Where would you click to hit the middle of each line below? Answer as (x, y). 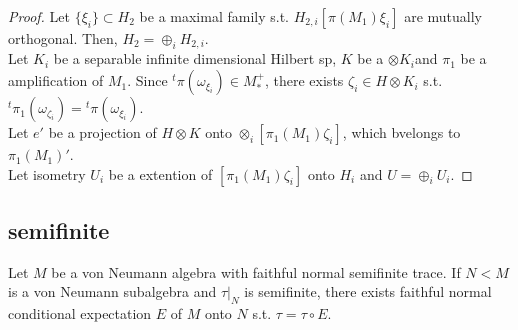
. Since (147, 80)
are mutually (443, 16)
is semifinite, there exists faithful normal (368, 291)
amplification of (56, 80)
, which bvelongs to (401, 132)
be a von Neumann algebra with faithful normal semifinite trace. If (256, 271)
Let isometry (47, 173)
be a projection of (102, 132)
